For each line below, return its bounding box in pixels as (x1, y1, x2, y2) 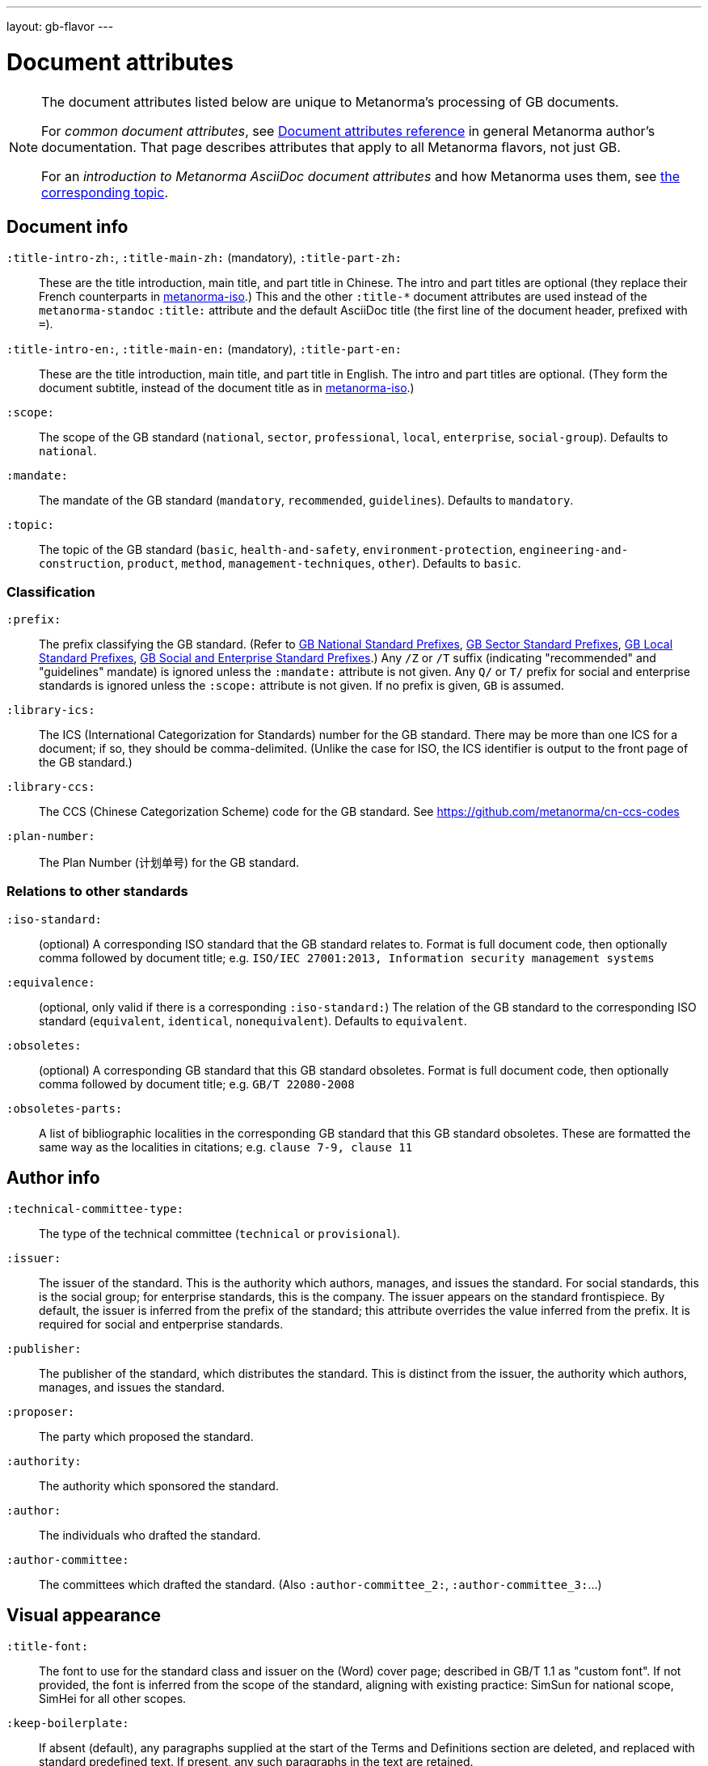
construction (39, 557, 121, 571)
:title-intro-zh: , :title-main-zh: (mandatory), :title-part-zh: (6, 251, 402, 265)
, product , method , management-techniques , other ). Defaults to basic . (120, 556, 521, 571)
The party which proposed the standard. (39, 1429, 254, 1443)
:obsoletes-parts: (6, 1101, 123, 1115)
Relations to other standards (6, 883, 188, 900)
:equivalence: (6, 975, 95, 989)
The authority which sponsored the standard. (39, 1478, 279, 1493)
